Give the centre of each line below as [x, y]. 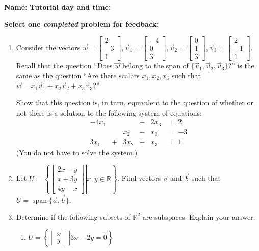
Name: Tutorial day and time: [58, 7]
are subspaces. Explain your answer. [199, 217]
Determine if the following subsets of [73, 217]
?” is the [241, 65]
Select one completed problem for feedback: [82, 24]
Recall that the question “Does [64, 65]
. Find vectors [139, 178]
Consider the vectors [48, 47]
